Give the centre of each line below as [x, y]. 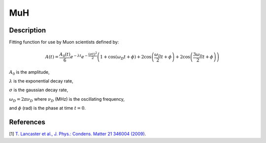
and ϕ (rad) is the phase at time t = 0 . [48, 108]
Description [28, 30]
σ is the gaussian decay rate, [39, 90]
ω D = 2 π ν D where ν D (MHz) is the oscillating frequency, [67, 100]
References [27, 122]
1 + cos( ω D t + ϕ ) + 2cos [126, 57]
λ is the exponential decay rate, [41, 81]
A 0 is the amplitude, [29, 72]
